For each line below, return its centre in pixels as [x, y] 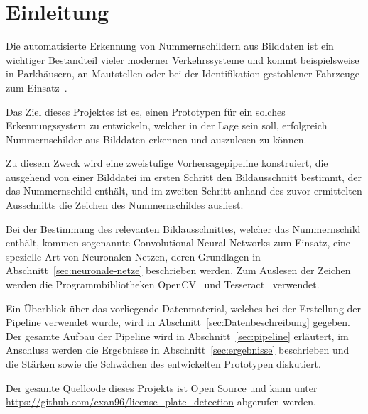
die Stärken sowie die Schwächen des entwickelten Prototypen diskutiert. [163, 364]
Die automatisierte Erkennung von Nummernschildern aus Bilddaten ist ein [170, 46]
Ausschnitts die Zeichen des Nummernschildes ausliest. [125, 205]
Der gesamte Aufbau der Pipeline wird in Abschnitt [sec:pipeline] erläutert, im [177, 336]
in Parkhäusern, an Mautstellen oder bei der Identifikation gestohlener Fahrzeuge [183, 73]
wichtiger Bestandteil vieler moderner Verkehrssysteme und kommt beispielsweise [183, 59]
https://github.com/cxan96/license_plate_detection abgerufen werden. [161, 402]
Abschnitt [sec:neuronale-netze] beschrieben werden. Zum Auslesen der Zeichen [178, 270]
